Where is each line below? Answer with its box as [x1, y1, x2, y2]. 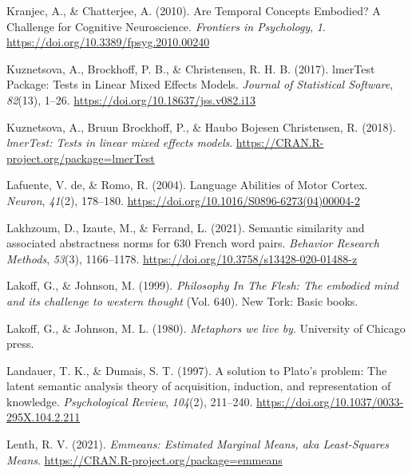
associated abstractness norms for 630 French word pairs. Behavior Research [6, 235, 379, 251]
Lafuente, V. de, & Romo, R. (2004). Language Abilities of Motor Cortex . [6, 176, 368, 193]
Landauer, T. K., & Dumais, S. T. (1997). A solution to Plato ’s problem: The [6, 361, 387, 378]
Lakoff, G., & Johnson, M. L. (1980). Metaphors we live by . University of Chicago [6, 319, 406, 336]
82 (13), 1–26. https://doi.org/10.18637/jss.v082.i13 [6, 91, 256, 108]
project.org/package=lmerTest [6, 149, 155, 166]
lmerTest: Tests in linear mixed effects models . [6, 134, 233, 151]
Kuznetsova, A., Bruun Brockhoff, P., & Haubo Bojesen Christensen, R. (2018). [6, 118, 396, 135]
